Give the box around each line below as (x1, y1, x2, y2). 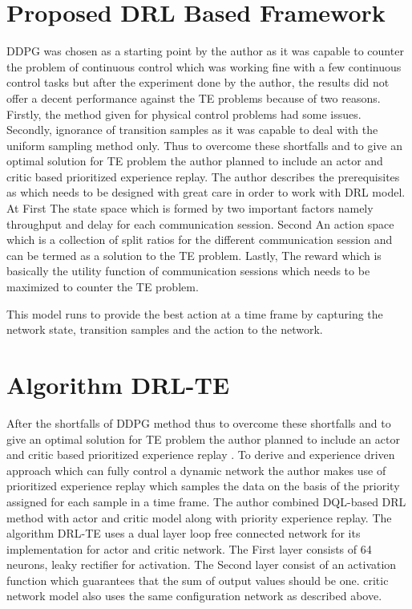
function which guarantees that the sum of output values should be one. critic (6, 571, 389, 588)
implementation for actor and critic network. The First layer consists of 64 (6, 540, 372, 557)
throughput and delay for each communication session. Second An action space (6, 215, 394, 232)
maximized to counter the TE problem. (6, 278, 199, 295)
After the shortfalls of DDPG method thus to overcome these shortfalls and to (6, 414, 391, 431)
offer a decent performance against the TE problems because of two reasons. (6, 89, 381, 106)
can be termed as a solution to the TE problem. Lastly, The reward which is (6, 246, 382, 263)
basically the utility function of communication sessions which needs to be (6, 262, 370, 279)
